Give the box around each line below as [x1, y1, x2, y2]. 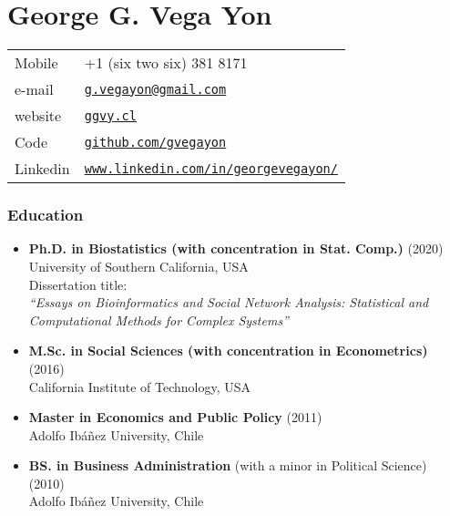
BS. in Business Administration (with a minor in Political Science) [28, 456, 427, 475]
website [15, 105, 62, 127]
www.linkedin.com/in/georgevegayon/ [84, 160, 338, 176]
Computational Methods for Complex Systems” [28, 310, 289, 329]
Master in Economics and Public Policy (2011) [28, 408, 322, 427]
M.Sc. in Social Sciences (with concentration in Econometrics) [28, 341, 428, 360]
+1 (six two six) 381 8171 [84, 52, 248, 74]
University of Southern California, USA [28, 256, 249, 275]
